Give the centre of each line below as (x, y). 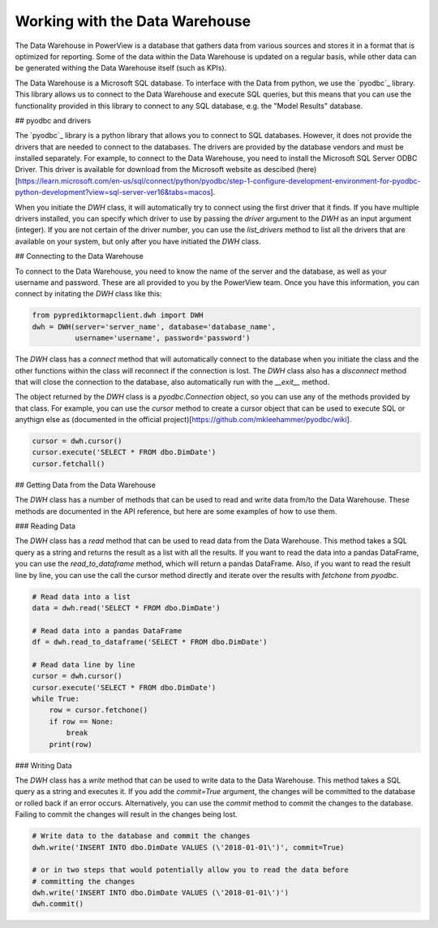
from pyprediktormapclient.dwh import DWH (118, 315)
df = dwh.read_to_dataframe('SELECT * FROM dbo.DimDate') (150, 642)
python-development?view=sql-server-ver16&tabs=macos (113, 192)
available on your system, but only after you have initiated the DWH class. (138, 241)
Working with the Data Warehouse (133, 21)
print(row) (71, 744)
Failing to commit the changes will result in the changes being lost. (127, 814)
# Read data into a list (82, 596)
